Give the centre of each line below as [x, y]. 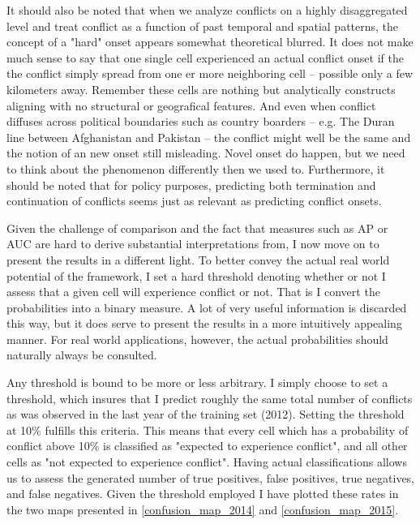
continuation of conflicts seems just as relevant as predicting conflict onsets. [194, 201]
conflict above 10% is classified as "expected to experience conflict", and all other [207, 446]
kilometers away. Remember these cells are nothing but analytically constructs [201, 89]
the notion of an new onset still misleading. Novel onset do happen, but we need [206, 153]
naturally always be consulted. [82, 355]
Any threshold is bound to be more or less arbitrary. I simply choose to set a [197, 382]
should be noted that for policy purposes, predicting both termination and [191, 185]
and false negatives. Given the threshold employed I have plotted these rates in [203, 494]
